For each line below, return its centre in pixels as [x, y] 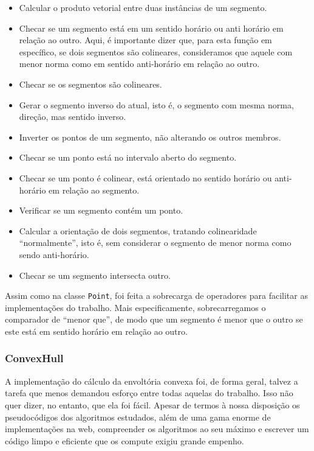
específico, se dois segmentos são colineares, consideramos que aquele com [156, 51]
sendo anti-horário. [54, 254]
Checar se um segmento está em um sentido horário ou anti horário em [151, 28]
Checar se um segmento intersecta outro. [95, 275]
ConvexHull [34, 358]
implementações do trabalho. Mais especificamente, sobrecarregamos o [135, 307]
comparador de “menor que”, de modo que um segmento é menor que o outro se [154, 319]
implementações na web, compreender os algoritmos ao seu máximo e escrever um [157, 429]
